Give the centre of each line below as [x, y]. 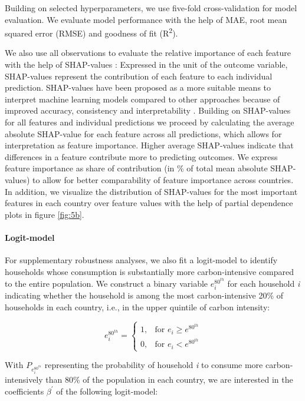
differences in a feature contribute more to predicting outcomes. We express [141, 156]
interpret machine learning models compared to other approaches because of [142, 99]
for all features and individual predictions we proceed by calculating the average [150, 122]
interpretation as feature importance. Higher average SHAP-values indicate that [149, 145]
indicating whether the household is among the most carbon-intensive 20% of [144, 295]
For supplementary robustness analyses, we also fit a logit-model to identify [141, 260]
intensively [24, 380]
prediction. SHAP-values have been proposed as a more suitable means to [138, 87]
